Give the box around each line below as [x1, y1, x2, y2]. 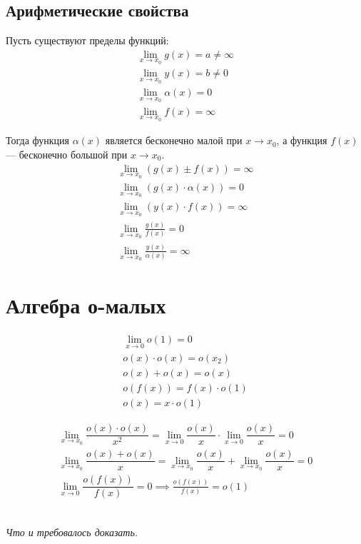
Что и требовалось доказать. [6, 524, 138, 539]
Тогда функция [6, 133, 69, 148]
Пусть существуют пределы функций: [6, 33, 169, 48]
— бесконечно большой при [6, 147, 128, 162]
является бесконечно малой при [105, 133, 243, 148]
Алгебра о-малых [6, 290, 166, 319]
